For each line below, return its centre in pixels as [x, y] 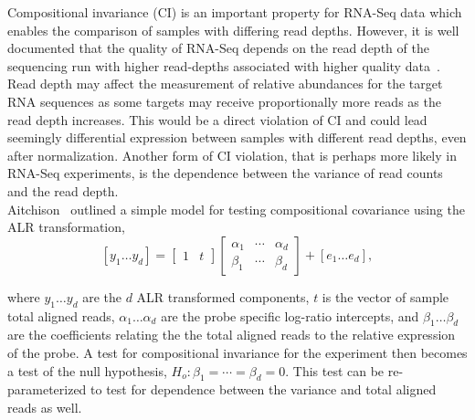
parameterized [47, 389]
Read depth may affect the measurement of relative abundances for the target [225, 84]
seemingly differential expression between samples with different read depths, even [237, 137]
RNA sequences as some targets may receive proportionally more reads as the [224, 101]
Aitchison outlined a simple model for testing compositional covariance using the [236, 209]
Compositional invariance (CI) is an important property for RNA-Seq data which [235, 12]
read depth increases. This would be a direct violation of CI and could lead [217, 119]
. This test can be [335, 370]
